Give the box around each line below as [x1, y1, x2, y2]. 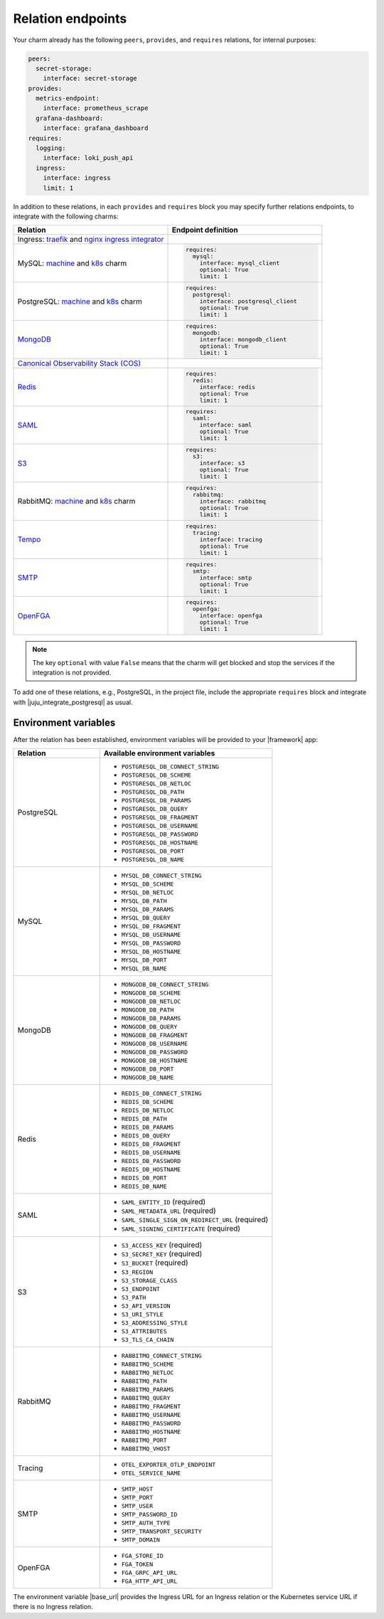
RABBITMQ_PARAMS [121, 1386, 174, 1394]
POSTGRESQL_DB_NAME [121, 856, 185, 864]
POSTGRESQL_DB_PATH [121, 788, 185, 796]
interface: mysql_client [199, 260, 280, 267]
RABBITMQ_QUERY [121, 1394, 171, 1402]
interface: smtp [199, 573, 252, 581]
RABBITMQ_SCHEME [121, 1361, 174, 1369]
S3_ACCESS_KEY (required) [121, 1240, 203, 1250]
